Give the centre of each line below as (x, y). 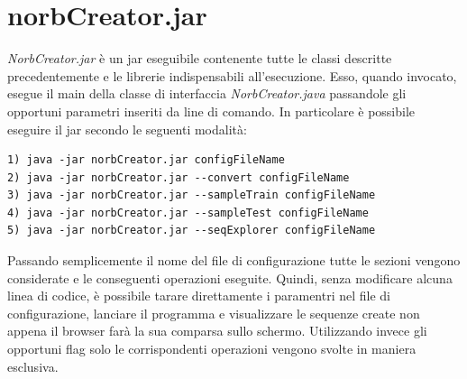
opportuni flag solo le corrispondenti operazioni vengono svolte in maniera (212, 349)
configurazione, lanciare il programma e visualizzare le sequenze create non (214, 313)
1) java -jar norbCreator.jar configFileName (146, 160)
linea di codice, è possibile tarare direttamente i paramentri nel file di (199, 296)
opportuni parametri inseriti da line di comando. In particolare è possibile (211, 111)
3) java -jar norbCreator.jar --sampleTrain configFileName (192, 195)
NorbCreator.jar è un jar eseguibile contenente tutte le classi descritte (200, 58)
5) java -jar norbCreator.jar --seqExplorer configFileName (192, 231)
